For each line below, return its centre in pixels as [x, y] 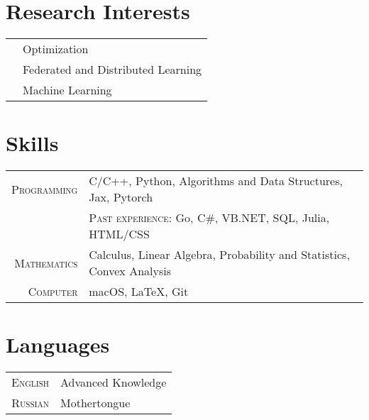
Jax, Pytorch [121, 197]
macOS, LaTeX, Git [139, 292]
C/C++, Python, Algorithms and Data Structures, [216, 181]
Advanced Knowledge [114, 382]
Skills [32, 143]
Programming [45, 189]
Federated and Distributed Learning [112, 70]
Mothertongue [95, 403]
